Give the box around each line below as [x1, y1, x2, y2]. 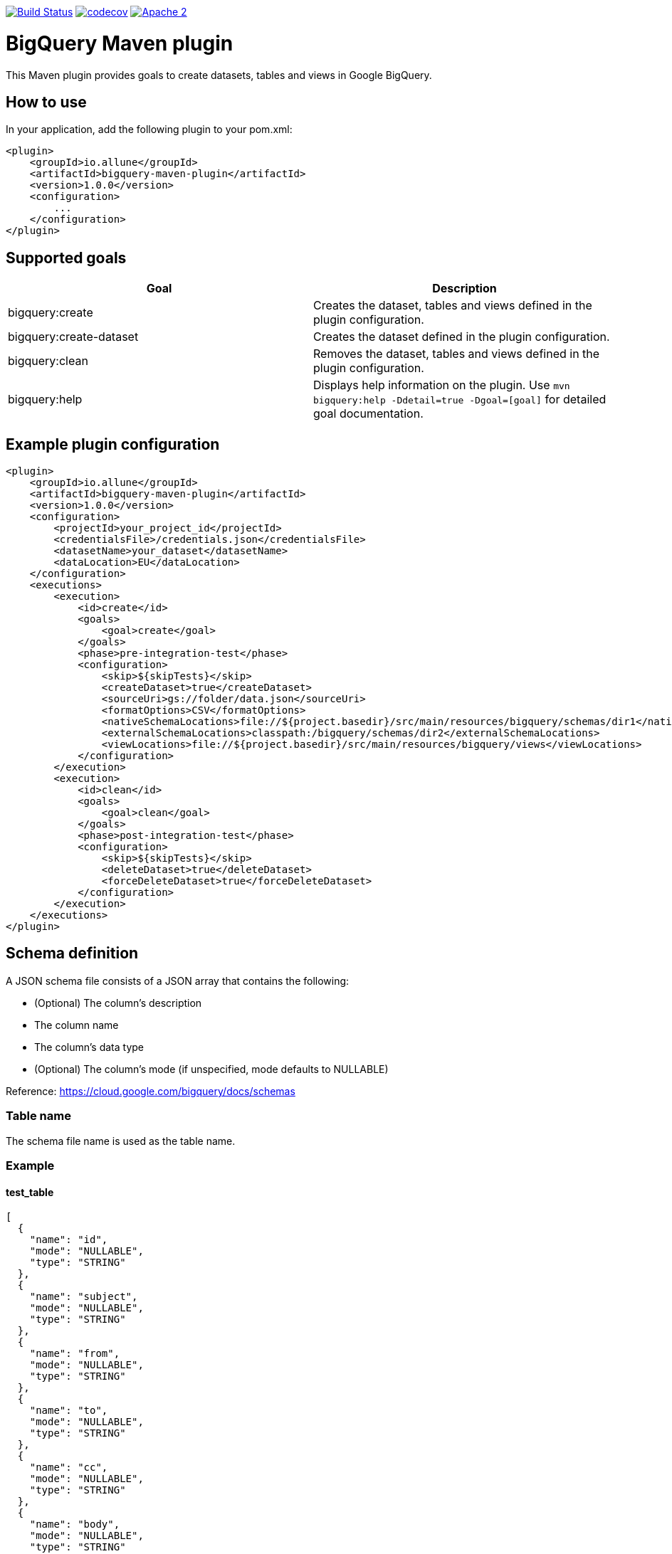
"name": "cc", [29, 1461, 108, 1474]
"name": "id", [29, 1234, 108, 1246]
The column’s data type [34, 1040, 144, 1053]
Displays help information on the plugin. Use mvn [313, 378, 570, 393]
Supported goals [6, 248, 127, 267]
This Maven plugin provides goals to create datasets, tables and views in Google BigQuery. [6, 68, 432, 81]
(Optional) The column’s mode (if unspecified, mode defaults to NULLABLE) [34, 1062, 389, 1075]
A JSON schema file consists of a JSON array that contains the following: [6, 974, 350, 987]
